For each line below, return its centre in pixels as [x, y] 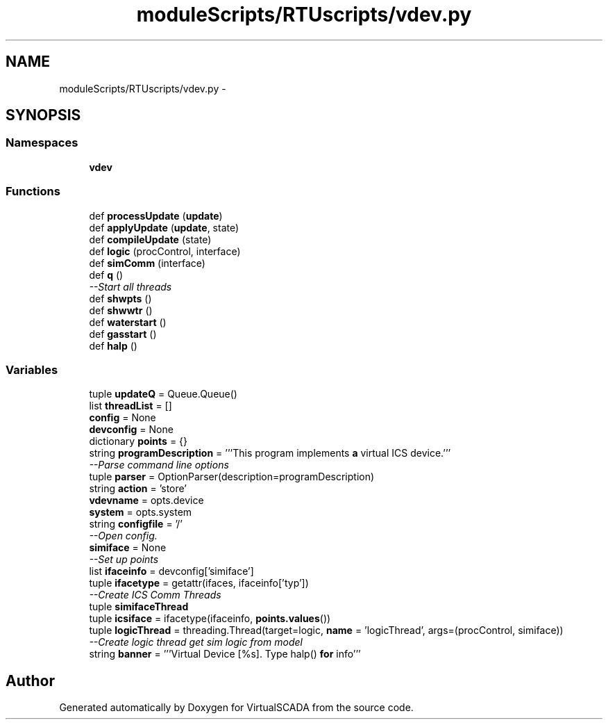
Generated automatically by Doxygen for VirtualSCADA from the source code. [236, 708]
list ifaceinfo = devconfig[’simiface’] [171, 571]
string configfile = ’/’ [136, 524]
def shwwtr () [121, 310]
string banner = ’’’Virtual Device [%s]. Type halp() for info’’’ [225, 654]
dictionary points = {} [138, 441]
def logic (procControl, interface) [165, 251]
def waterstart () [128, 322]
